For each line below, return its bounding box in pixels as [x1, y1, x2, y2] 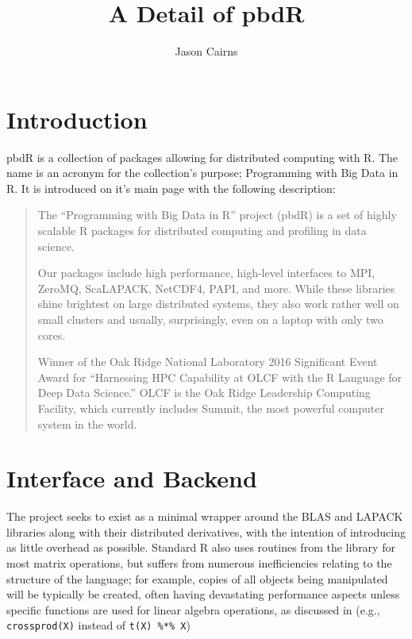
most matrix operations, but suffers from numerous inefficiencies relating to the [6, 555, 392, 572]
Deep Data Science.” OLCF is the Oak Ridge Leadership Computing [37, 384, 371, 401]
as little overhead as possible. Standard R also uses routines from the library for [6, 539, 395, 556]
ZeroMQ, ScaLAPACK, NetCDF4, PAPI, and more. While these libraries [37, 279, 395, 296]
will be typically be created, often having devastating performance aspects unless [6, 586, 400, 602]
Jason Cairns [175, 43, 238, 60]
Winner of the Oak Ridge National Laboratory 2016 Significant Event [37, 353, 378, 370]
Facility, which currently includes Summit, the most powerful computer [37, 399, 384, 416]
